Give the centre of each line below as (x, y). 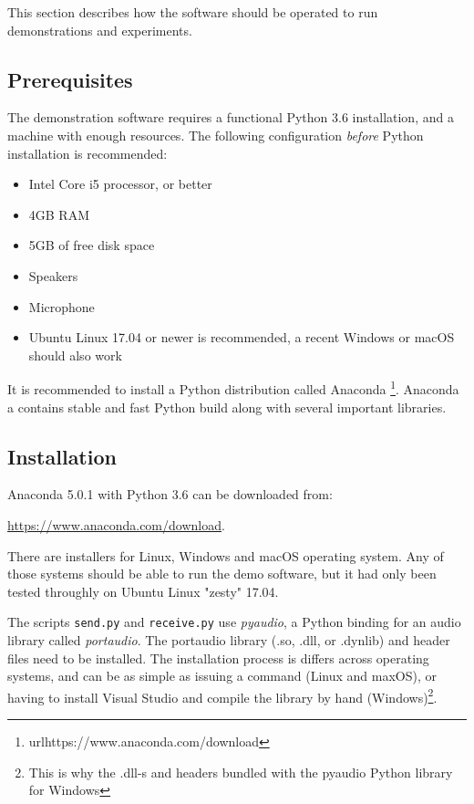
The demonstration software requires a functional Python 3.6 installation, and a (231, 117)
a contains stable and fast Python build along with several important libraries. (227, 407)
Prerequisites (70, 79)
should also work (75, 355)
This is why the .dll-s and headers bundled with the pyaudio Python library (241, 772)
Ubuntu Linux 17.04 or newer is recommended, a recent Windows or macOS (242, 337)
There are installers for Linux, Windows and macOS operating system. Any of (226, 555)
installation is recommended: (88, 153)
